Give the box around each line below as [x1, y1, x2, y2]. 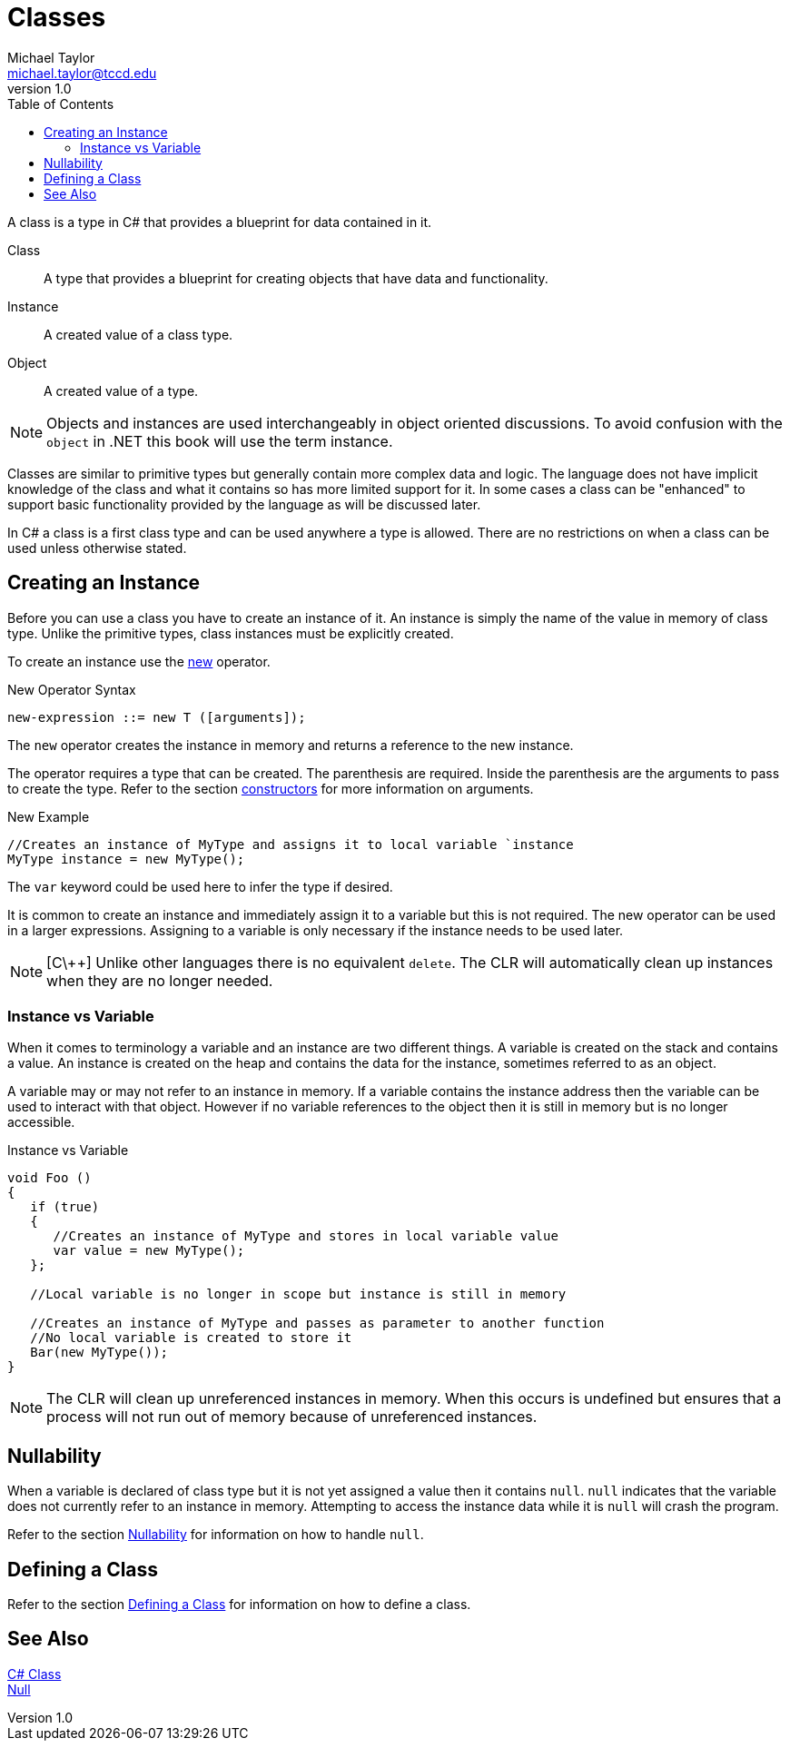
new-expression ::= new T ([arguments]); [7, 709, 306, 725]
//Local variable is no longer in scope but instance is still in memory [30, 1287, 567, 1302]
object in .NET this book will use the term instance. [46, 431, 393, 450]
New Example [7, 808, 90, 825]
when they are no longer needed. [46, 971, 273, 990]
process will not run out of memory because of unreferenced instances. [46, 1407, 538, 1427]
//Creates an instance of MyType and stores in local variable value [53, 1229, 558, 1244]
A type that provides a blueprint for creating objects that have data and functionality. [44, 270, 548, 286]
